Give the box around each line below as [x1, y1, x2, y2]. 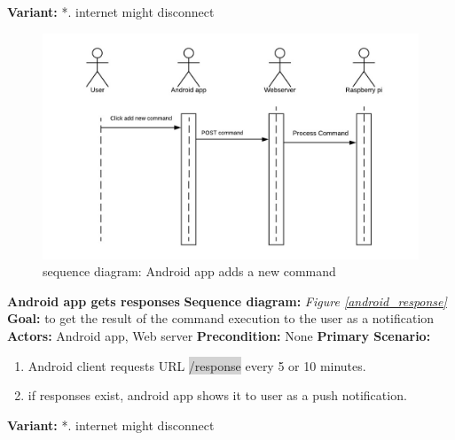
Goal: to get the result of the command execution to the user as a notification [7, 309, 435, 328]
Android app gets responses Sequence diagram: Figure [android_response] [7, 291, 447, 310]
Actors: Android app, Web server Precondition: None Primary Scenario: [7, 327, 431, 345]
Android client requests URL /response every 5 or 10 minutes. [27, 356, 366, 374]
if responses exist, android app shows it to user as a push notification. [27, 386, 407, 405]
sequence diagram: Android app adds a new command [43, 262, 336, 281]
